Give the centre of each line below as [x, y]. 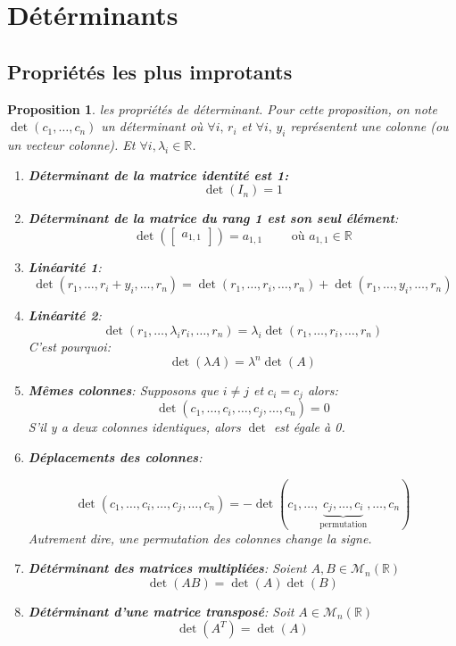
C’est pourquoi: [69, 346]
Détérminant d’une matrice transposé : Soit [161, 611]
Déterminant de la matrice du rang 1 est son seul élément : [213, 218]
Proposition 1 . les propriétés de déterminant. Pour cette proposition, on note [222, 108]
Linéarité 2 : [65, 315]
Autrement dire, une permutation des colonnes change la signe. [200, 538]
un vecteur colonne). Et [71, 144]
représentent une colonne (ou [369, 126]
